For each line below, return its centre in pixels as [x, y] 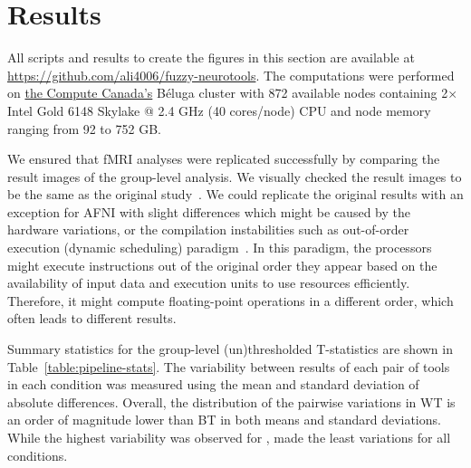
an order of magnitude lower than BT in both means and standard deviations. [224, 420]
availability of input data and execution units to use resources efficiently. [209, 283]
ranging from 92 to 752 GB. [84, 128]
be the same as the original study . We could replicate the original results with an [235, 194]
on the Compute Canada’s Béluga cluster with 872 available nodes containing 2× [233, 93]
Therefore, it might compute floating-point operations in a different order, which [231, 300]
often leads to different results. [92, 318]
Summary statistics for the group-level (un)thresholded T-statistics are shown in [230, 349]
